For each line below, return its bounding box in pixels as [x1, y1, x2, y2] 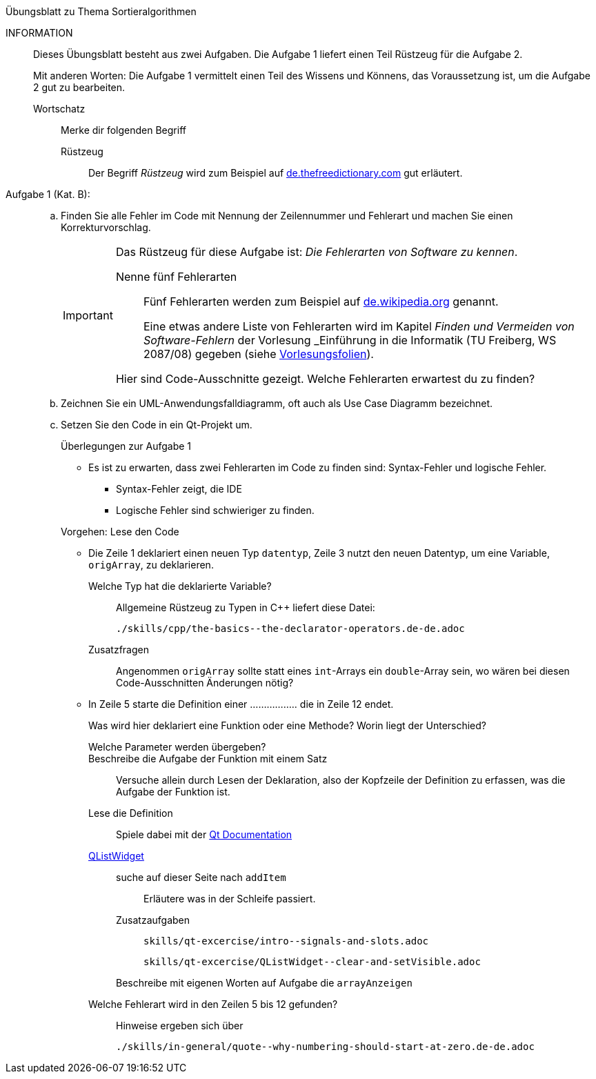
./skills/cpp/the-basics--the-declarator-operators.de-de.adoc [116, 623, 465, 634]
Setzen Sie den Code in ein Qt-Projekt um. [61, 419, 252, 430]
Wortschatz [33, 103, 86, 115]
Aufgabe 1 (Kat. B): [6, 188, 90, 200]
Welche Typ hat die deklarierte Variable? [88, 580, 272, 592]
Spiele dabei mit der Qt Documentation [116, 829, 292, 840]
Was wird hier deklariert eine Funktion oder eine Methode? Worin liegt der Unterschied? [88, 720, 487, 731]
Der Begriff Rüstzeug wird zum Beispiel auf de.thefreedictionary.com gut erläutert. [88, 167, 463, 179]
